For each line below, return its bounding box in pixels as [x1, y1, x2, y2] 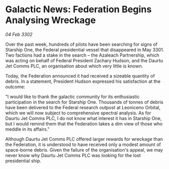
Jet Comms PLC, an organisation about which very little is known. [5, 63, 143, 69]
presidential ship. [5, 157, 42, 164]
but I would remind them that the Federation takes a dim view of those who [5, 120, 163, 127]
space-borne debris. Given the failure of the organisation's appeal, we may [5, 147, 163, 153]
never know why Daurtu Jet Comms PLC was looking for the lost [5, 152, 141, 158]
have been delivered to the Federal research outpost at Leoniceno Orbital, [5, 104, 161, 110]
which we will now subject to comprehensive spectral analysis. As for [5, 110, 152, 116]
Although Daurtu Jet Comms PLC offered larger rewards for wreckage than [5, 136, 163, 142]
